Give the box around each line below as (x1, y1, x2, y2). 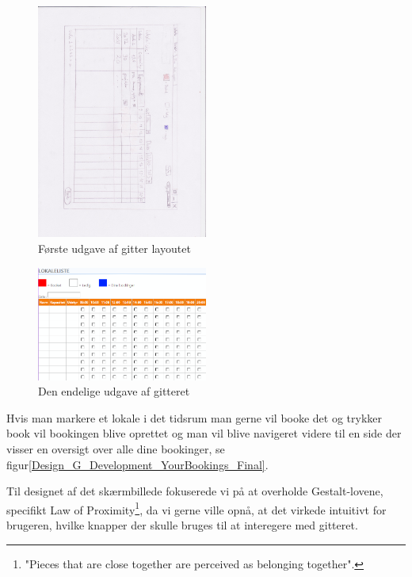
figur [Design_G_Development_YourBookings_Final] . (6, 456, 269, 472)
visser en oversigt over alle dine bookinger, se (6, 441, 225, 457)
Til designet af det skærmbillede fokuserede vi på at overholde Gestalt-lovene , (6, 483, 383, 499)
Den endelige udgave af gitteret (38, 383, 190, 399)
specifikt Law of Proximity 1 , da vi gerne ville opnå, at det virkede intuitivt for (6, 499, 387, 518)
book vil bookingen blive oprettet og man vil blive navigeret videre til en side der (6, 425, 402, 441)
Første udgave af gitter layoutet (38, 239, 191, 256)
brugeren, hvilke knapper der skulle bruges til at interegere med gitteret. (6, 517, 358, 533)
